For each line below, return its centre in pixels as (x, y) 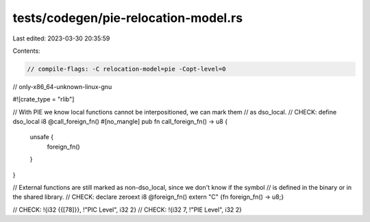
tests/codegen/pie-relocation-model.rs (128, 18)
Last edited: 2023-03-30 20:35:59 (61, 38)
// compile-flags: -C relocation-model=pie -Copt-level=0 (126, 69)
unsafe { (42, 137)
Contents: (26, 51)
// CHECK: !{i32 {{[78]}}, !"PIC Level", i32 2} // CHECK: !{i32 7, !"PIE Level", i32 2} (127, 210)
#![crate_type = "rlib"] (44, 99)
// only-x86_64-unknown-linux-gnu (62, 86)
